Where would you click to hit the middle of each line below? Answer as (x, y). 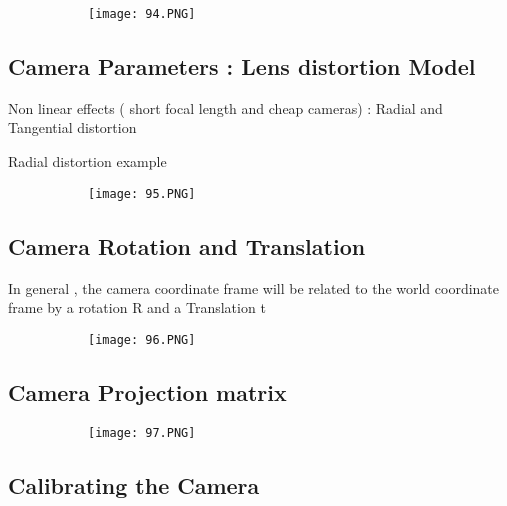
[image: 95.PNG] (142, 193)
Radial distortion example (87, 161)
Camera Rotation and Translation (187, 245)
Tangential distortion (72, 127)
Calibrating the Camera (134, 484)
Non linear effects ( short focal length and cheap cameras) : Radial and (225, 107)
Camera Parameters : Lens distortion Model (242, 66)
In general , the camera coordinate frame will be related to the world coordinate (254, 287)
